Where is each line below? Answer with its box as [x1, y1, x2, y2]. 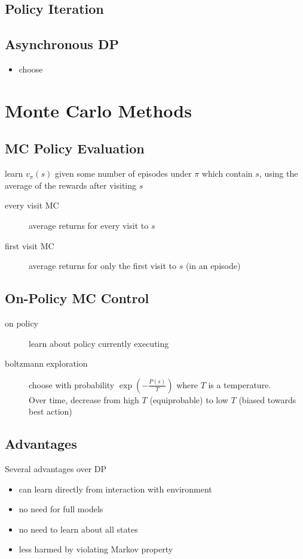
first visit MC [5, 239, 54, 252]
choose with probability [29, 378, 115, 391]
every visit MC [5, 199, 59, 211]
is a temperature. [208, 378, 271, 391]
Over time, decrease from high [29, 393, 139, 406]
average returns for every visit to [29, 219, 149, 231]
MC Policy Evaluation [5, 139, 145, 158]
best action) [29, 405, 72, 418]
